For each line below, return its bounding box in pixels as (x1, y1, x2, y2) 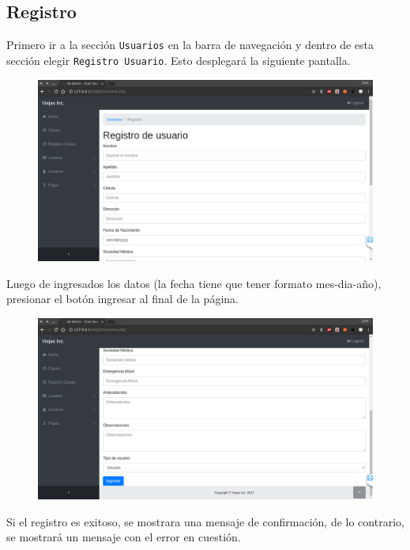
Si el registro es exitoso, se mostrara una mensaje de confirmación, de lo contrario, (6, 513, 404, 529)
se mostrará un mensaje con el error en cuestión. (6, 529, 241, 545)
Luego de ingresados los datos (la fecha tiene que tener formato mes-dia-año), (6, 275, 382, 291)
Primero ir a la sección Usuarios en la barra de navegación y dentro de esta (6, 36, 374, 53)
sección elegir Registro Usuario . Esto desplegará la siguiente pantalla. (6, 51, 351, 68)
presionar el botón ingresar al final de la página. (6, 290, 239, 307)
